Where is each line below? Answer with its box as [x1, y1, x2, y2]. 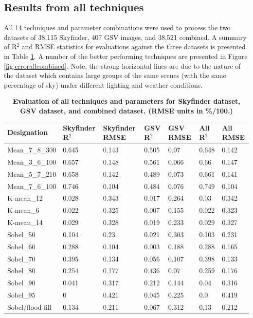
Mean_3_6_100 [7, 156, 56, 167]
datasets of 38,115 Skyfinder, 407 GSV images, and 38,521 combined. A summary [4, 32, 247, 42]
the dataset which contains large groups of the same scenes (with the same [4, 70, 226, 80]
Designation [7, 127, 48, 137]
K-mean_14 [7, 217, 43, 227]
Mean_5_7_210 [7, 168, 56, 179]
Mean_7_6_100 [7, 181, 56, 191]
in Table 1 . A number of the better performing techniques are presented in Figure [4, 51, 248, 61]
